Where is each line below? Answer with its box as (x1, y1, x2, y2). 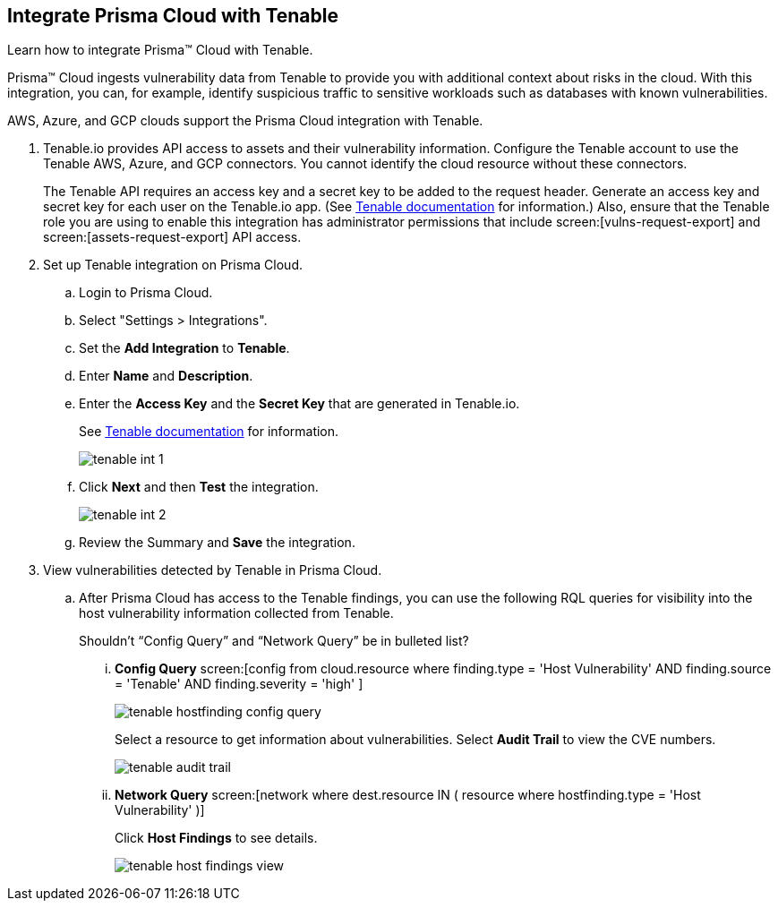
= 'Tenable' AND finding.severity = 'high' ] (115, 676, 363, 692)
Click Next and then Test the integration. (79, 479, 319, 495)
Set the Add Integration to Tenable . (79, 340, 290, 356)
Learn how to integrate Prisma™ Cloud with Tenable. (7, 42, 313, 58)
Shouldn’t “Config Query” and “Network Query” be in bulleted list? (79, 633, 469, 649)
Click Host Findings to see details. (115, 830, 318, 846)
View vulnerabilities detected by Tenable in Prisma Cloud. (43, 562, 382, 578)
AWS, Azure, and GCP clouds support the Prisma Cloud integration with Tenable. (7, 113, 483, 129)
